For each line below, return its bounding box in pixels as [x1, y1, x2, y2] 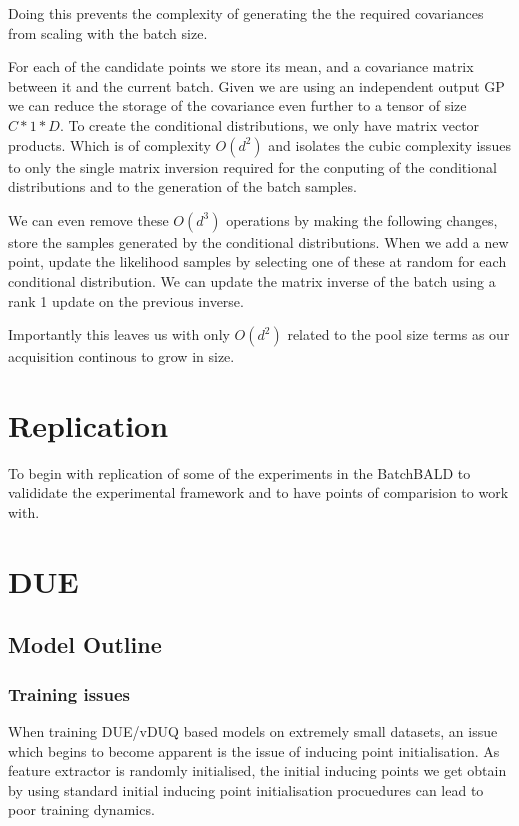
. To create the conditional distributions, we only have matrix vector [59, 114, 480, 135]
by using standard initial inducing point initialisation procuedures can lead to [8, 779, 484, 800]
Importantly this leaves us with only [8, 324, 230, 345]
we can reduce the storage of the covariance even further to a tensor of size [8, 95, 467, 116]
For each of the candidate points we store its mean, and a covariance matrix [8, 56, 474, 77]
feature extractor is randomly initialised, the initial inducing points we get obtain [8, 760, 507, 781]
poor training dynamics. [8, 799, 155, 820]
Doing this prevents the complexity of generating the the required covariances [8, 3, 484, 23]
